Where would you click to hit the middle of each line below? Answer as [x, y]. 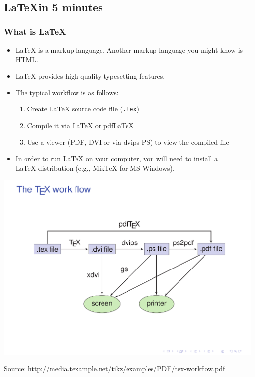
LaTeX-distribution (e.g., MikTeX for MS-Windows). [95, 168]
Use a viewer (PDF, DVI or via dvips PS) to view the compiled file [128, 142]
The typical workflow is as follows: [67, 92]
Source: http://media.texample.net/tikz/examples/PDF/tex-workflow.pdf [115, 368]
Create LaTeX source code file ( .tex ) [83, 109]
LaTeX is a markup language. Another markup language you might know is [129, 50]
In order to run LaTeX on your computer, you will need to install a [117, 158]
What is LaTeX [35, 31]
